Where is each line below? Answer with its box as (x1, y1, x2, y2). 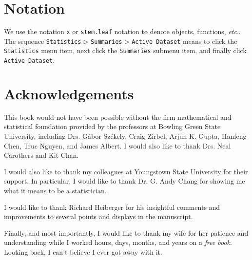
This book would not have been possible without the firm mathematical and (4, 111, 232, 122)
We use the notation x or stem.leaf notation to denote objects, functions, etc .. (4, 26, 241, 37)
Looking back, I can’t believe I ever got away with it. (4, 247, 162, 257)
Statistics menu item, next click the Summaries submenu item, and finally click (4, 45, 247, 56)
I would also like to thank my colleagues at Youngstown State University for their (4, 166, 248, 176)
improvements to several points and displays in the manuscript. (4, 211, 193, 222)
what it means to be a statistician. (4, 186, 107, 196)
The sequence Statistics (4, 36, 81, 46)
